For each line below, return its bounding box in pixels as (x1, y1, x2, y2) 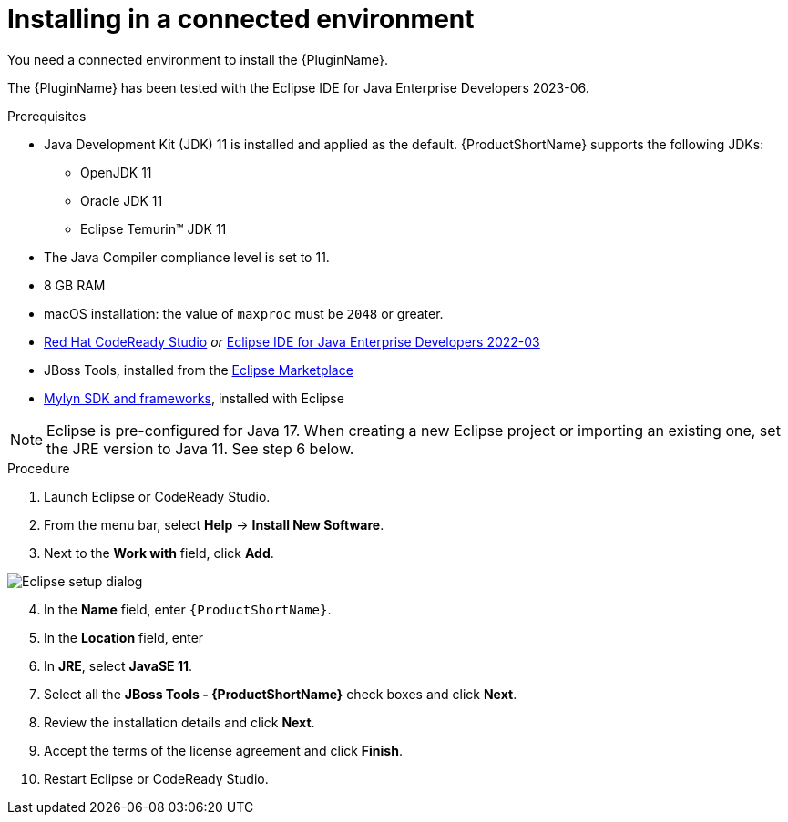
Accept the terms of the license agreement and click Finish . (44, 742, 403, 758)
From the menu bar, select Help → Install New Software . (44, 516, 384, 533)
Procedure (7, 460, 70, 476)
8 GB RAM (44, 277, 106, 293)
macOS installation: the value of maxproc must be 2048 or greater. (44, 305, 444, 321)
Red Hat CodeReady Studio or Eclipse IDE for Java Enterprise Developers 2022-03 (44, 333, 540, 350)
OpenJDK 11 (80, 164, 152, 180)
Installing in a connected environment (7, 4, 475, 35)
